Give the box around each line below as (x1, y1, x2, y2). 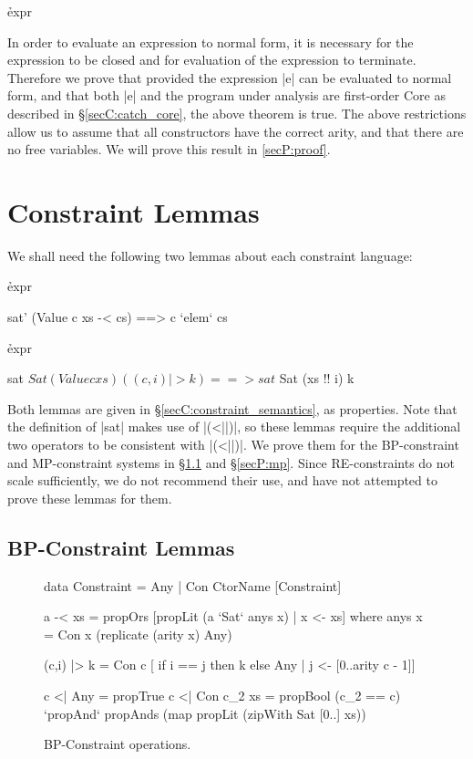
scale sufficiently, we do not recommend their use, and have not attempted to (7, 471, 437, 490)
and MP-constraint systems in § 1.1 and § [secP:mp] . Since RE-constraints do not (7, 452, 455, 472)
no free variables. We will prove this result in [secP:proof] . (7, 140, 331, 159)
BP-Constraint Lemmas (7, 533, 235, 561)
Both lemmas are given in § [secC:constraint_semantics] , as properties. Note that (7, 399, 458, 418)
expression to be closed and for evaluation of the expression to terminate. (7, 50, 416, 69)
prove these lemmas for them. (7, 488, 172, 507)
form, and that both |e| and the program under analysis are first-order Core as (7, 86, 446, 105)
